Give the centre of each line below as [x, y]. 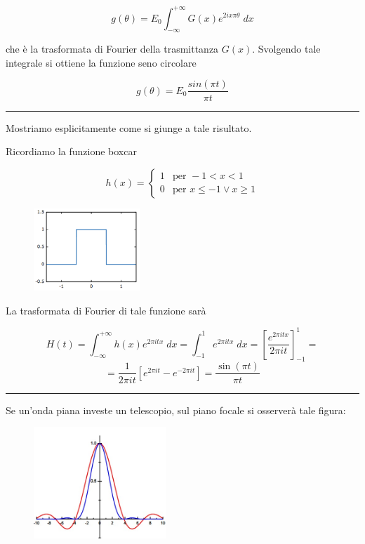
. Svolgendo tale [286, 49]
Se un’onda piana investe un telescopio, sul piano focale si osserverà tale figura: [176, 410]
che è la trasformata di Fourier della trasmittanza [112, 49]
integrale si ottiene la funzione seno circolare [101, 62]
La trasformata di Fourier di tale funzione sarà [106, 310]
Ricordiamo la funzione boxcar [71, 151]
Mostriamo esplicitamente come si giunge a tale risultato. [129, 127]
